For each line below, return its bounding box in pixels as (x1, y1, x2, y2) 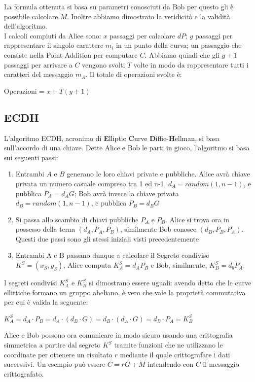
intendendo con (147, 359, 194, 369)
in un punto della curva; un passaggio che (116, 40, 242, 50)
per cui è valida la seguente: (4, 297, 88, 307)
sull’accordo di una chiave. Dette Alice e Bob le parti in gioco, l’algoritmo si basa (4, 142, 250, 153)
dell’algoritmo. (4, 21, 47, 31)
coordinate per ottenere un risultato (4, 349, 112, 359)
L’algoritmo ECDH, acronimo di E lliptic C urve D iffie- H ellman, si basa (4, 133, 219, 143)
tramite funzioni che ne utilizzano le (114, 340, 223, 350)
